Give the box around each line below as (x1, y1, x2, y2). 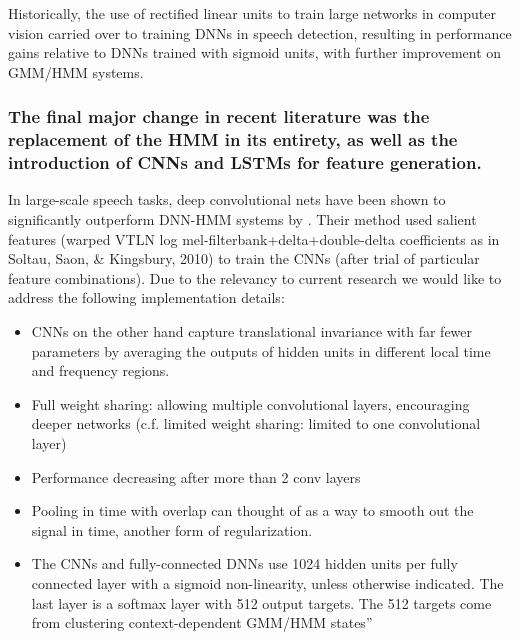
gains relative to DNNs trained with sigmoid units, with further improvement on (8, 42, 502, 63)
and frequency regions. (31, 360, 170, 381)
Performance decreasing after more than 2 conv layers (31, 466, 361, 487)
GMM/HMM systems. (8, 61, 144, 82)
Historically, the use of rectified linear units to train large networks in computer (8, 3, 496, 23)
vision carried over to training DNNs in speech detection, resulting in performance (8, 22, 512, 43)
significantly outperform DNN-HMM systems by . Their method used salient (8, 209, 477, 230)
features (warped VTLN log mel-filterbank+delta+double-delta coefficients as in (8, 228, 500, 249)
